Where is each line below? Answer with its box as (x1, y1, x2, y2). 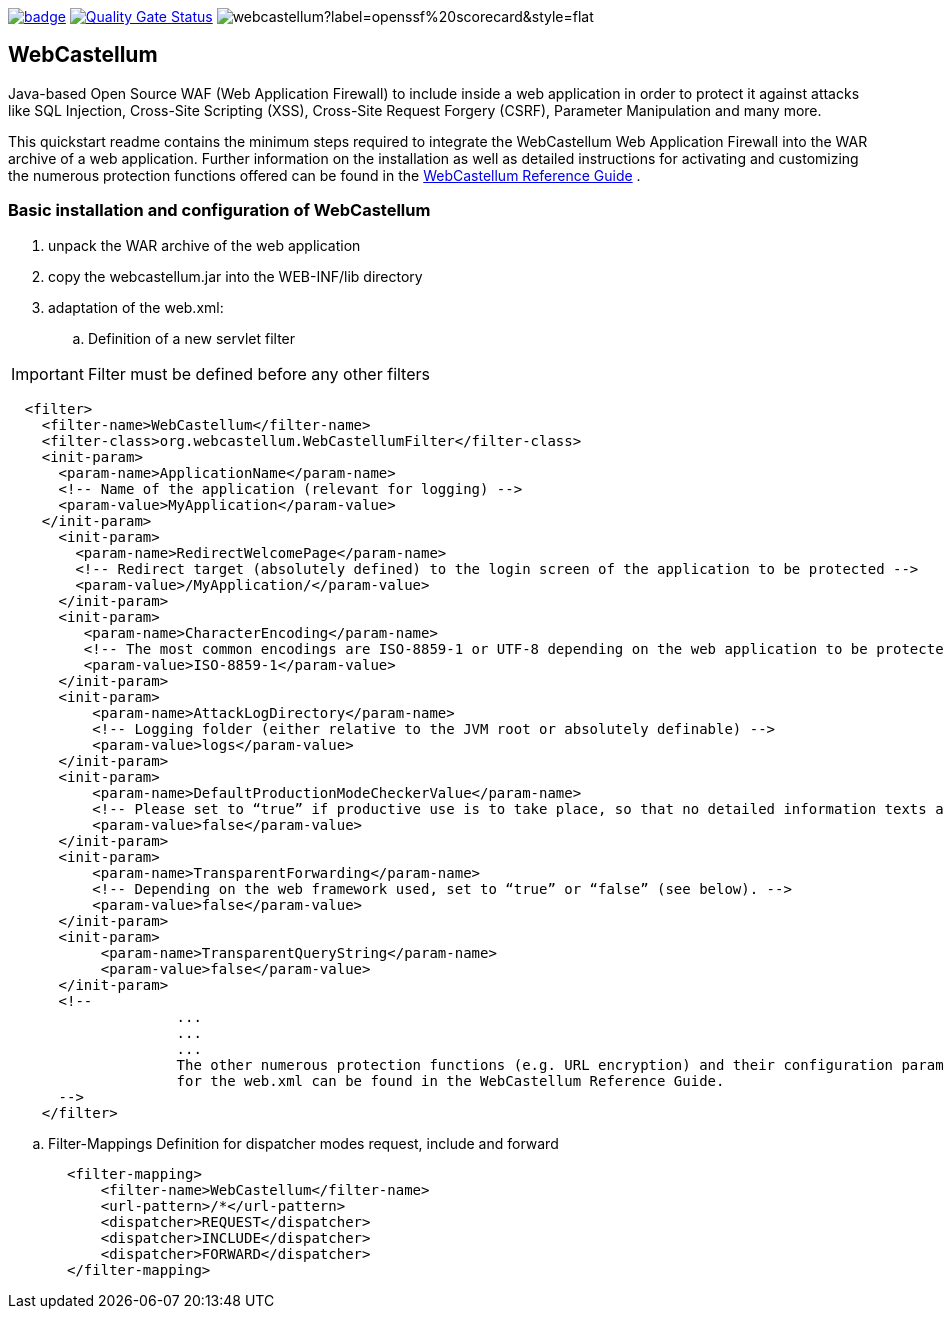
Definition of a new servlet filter (88, 329, 296, 347)
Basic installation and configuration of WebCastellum (8, 200, 431, 221)
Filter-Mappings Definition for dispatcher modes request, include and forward (48, 1134, 559, 1152)
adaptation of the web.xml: (48, 298, 224, 316)
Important (11, 363, 84, 384)
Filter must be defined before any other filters (87, 363, 430, 384)
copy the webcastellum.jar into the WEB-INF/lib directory (48, 267, 423, 285)
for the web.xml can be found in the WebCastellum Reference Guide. (176, 1072, 725, 1089)
